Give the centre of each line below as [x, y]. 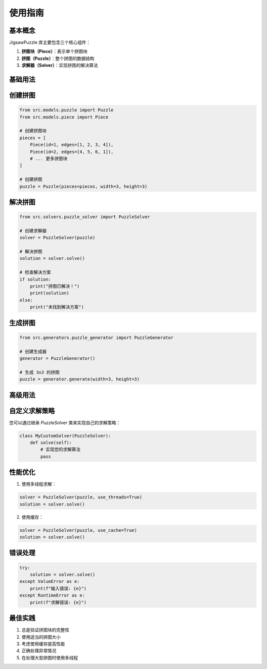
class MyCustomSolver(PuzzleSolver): [65, 436]
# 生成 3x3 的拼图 [40, 372]
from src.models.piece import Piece [64, 117]
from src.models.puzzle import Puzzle [67, 110]
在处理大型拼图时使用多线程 [50, 658]
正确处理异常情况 [39, 651]
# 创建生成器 [33, 351]
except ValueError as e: [50, 582]
